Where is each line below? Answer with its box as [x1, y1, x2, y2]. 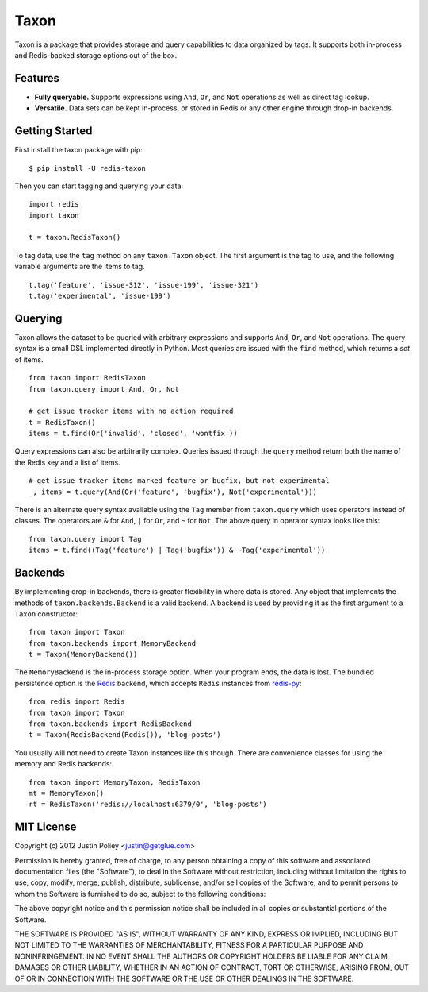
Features [14, 71, 59, 85]
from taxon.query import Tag [29, 535, 142, 543]
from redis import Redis [29, 697, 125, 706]
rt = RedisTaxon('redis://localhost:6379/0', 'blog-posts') [29, 800, 267, 809]
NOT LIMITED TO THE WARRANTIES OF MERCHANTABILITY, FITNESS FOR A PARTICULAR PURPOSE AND [14, 940, 364, 950]
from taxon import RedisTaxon [29, 373, 147, 383]
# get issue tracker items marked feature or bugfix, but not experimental [29, 477, 330, 485]
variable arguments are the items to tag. [14, 262, 146, 272]
